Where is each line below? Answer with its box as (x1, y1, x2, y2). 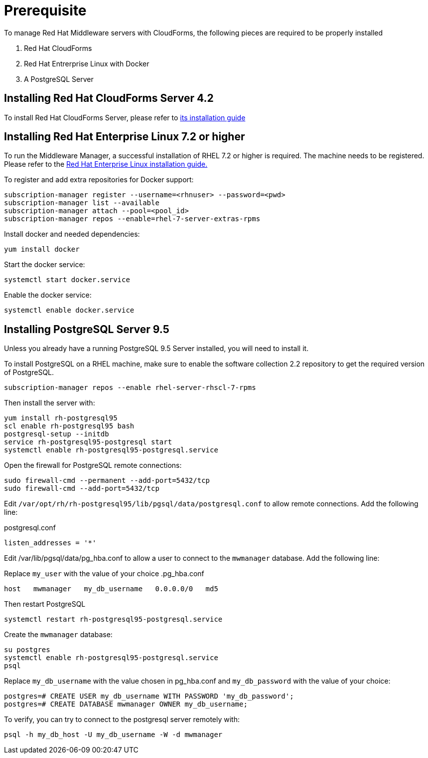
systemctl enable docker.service (4, 306, 135, 315)
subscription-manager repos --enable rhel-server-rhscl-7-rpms (4, 383, 256, 392)
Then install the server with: (4, 398, 95, 407)
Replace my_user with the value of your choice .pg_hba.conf (4, 569, 204, 578)
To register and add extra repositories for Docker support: (4, 175, 194, 184)
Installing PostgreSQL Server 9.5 (4, 323, 169, 336)
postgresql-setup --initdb (4, 430, 109, 438)
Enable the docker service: (4, 291, 92, 300)
